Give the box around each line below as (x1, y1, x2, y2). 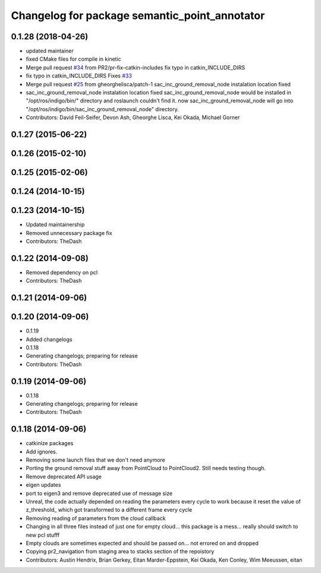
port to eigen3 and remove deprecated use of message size (26, 490, 172, 497)
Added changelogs (26, 336, 73, 343)
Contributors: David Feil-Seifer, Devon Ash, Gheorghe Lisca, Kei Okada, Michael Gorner (26, 114, 240, 121)
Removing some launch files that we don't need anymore (26, 456, 166, 464)
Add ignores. (26, 448, 58, 455)
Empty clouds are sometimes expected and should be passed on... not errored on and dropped (26, 540, 259, 547)
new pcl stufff (26, 531, 60, 538)
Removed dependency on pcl (26, 268, 98, 276)
